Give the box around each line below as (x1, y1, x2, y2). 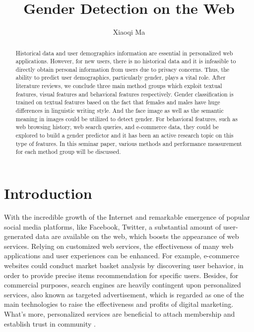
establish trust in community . (4, 318, 96, 329)
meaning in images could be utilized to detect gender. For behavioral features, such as (15, 114, 238, 123)
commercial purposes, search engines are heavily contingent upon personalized (4, 280, 241, 290)
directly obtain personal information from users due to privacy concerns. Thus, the (15, 65, 230, 73)
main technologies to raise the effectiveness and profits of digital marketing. (4, 299, 234, 309)
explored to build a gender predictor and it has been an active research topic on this (15, 131, 234, 140)
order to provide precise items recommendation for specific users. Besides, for (4, 270, 239, 280)
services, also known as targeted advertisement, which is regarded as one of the (4, 289, 244, 299)
